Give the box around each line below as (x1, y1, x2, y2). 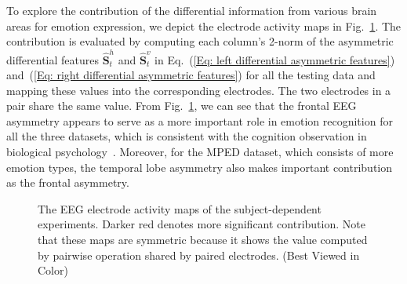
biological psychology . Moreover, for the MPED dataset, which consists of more (6, 144, 394, 160)
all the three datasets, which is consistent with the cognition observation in (6, 128, 367, 144)
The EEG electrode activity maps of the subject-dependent (38, 200, 322, 217)
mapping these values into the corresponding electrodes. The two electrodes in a (6, 82, 391, 98)
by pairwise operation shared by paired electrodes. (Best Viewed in (38, 246, 360, 263)
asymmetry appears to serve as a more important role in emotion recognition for (6, 112, 393, 129)
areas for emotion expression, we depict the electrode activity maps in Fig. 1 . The (6, 17, 402, 34)
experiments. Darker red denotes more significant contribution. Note (38, 216, 365, 232)
